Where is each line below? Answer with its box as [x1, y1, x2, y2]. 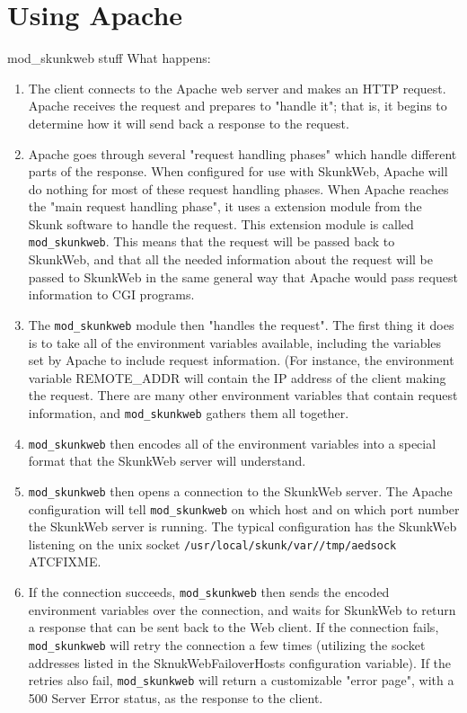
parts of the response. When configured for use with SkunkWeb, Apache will [28, 162, 448, 181]
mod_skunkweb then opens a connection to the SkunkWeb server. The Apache [28, 481, 453, 500]
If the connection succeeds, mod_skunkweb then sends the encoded [28, 583, 390, 601]
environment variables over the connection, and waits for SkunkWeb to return [28, 600, 456, 619]
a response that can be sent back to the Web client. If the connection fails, [28, 618, 439, 637]
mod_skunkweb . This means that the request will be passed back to [28, 232, 395, 251]
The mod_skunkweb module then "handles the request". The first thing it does [28, 315, 454, 334]
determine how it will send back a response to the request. [28, 113, 349, 132]
